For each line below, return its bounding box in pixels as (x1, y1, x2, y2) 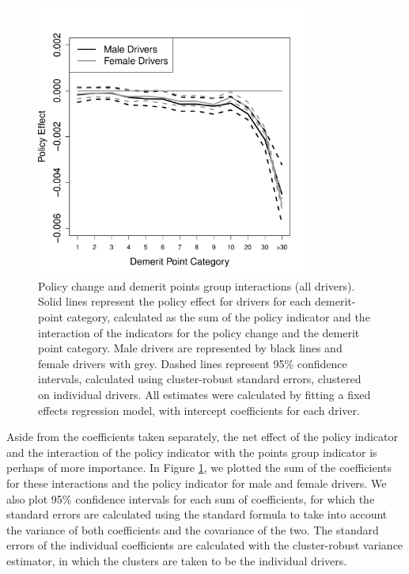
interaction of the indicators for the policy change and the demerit (38, 324, 360, 340)
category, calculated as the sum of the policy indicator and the (66, 308, 370, 325)
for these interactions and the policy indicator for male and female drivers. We (6, 474, 387, 491)
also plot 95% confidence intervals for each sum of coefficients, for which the (6, 490, 375, 507)
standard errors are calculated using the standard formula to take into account (6, 506, 388, 523)
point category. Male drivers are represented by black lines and (38, 340, 343, 356)
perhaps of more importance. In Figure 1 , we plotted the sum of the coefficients (6, 459, 392, 476)
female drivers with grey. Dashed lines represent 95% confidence (38, 355, 347, 371)
